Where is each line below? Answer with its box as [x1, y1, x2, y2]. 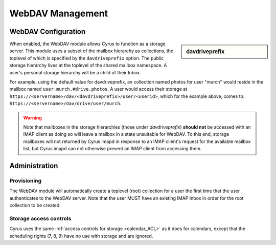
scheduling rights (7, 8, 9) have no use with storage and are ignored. [9, 233, 153, 239]
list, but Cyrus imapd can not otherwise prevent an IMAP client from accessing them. [23, 146, 202, 152]
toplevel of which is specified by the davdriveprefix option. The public [9, 55, 164, 61]
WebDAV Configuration [9, 27, 86, 36]
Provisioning [9, 177, 42, 184]
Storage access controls [9, 215, 72, 222]
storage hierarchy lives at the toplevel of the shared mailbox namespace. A [9, 62, 167, 69]
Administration [9, 161, 58, 170]
